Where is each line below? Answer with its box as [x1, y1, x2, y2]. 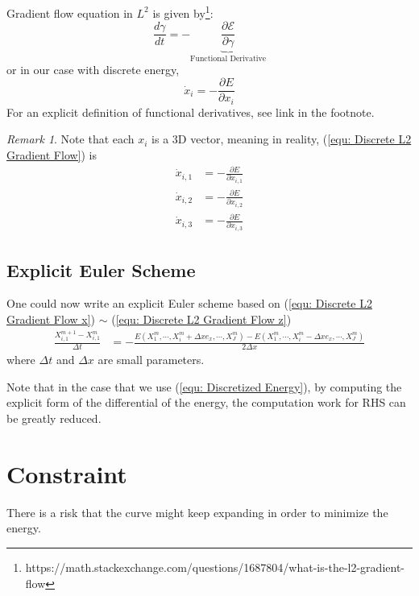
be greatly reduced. [6, 410, 102, 427]
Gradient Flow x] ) [6, 310, 96, 327]
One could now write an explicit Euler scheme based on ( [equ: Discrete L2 [6, 295, 372, 312]
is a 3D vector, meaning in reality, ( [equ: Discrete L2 [151, 130, 412, 147]
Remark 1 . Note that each [6, 130, 135, 147]
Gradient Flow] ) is [6, 147, 97, 163]
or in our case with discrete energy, [6, 60, 180, 77]
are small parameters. [97, 351, 205, 368]
